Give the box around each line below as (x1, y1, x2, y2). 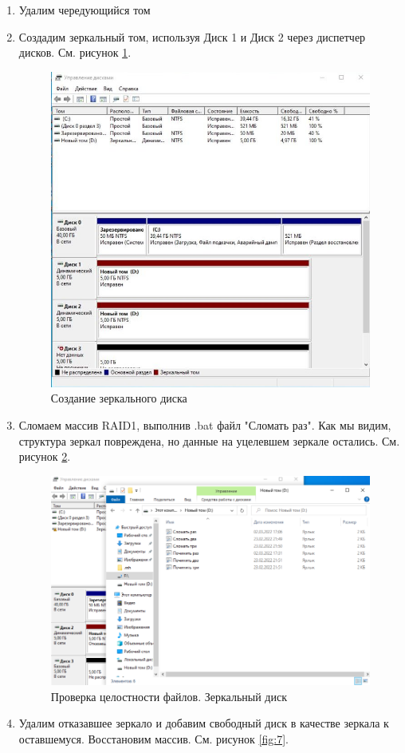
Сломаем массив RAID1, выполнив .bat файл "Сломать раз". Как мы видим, (18, 417, 391, 434)
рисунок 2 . (18, 448, 71, 465)
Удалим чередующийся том (18, 2, 151, 18)
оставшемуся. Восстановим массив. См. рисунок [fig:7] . (18, 730, 289, 747)
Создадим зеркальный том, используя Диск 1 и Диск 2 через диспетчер (18, 28, 366, 45)
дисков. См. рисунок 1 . (18, 44, 132, 61)
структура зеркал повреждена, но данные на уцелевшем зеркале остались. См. (18, 432, 400, 449)
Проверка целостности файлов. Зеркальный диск (50, 688, 287, 704)
